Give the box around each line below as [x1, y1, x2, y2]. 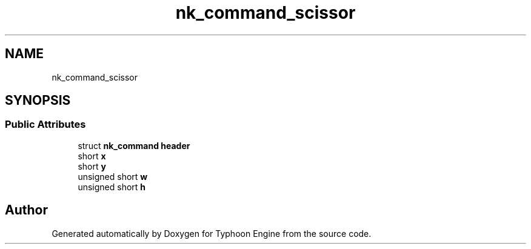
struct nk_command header [78, 140, 190, 151]
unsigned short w [78, 171, 148, 182]
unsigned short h [78, 181, 146, 192]
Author [5, 202, 48, 218]
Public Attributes [5, 118, 86, 131]
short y [78, 161, 106, 171]
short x [78, 150, 106, 161]
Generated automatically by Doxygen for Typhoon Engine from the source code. [52, 228, 372, 239]
